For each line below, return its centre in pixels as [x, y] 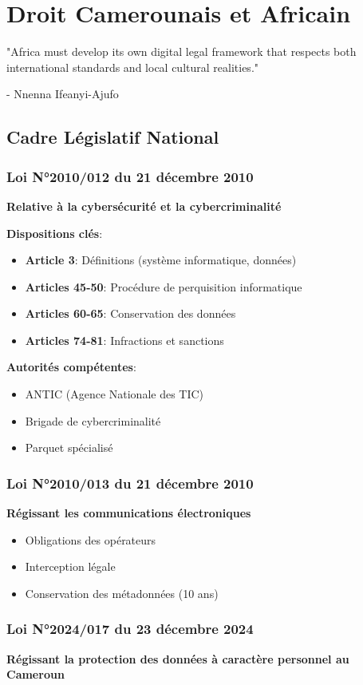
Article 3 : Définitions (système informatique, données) [161, 260]
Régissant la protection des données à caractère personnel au [178, 658]
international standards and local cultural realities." [133, 67]
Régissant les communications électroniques [129, 513]
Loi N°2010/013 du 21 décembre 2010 [130, 483]
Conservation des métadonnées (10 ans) [122, 593]
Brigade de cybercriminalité [93, 420]
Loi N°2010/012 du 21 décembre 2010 [130, 176]
